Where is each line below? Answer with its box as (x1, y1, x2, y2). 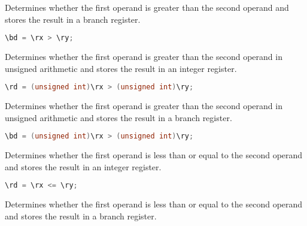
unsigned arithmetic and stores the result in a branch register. (5, 111, 232, 123)
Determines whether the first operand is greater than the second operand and (5, 1, 289, 13)
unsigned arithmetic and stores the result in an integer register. (5, 62, 237, 74)
